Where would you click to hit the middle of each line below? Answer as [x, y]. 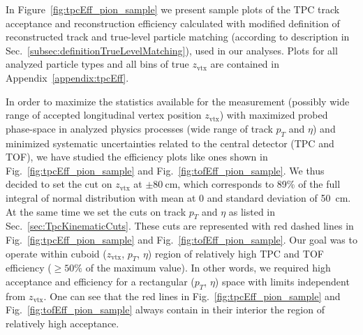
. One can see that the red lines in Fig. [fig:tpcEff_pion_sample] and [192, 296]
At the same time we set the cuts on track [96, 211]
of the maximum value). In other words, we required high [208, 268]
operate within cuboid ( [56, 253]
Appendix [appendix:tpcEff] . [67, 77]
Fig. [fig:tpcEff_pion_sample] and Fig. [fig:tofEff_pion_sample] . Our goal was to [181, 239]
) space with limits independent [282, 281]
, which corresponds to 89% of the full [259, 184]
